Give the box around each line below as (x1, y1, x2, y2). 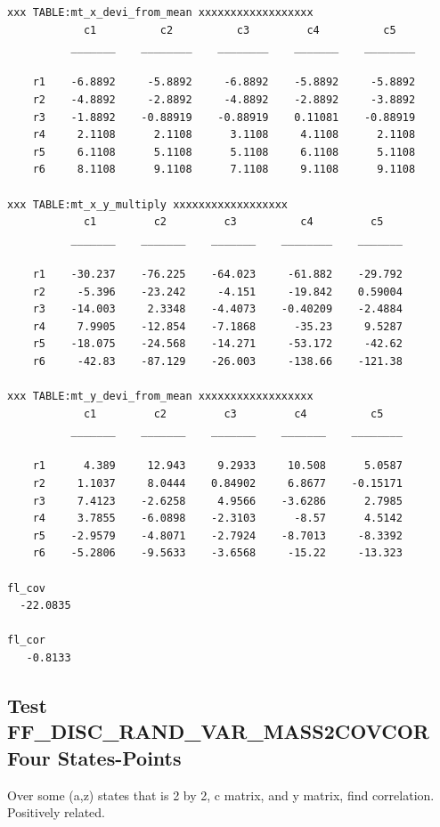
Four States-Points (7, 743, 182, 771)
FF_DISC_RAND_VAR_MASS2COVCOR (7, 718, 429, 745)
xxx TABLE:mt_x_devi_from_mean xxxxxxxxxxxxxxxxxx (7, 6, 314, 19)
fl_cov (7, 581, 45, 595)
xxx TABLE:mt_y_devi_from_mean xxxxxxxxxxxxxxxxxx (7, 390, 314, 403)
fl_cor (7, 634, 45, 647)
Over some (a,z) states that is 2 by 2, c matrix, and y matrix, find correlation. (7, 785, 435, 804)
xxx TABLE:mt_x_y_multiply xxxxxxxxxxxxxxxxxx (7, 198, 288, 211)
